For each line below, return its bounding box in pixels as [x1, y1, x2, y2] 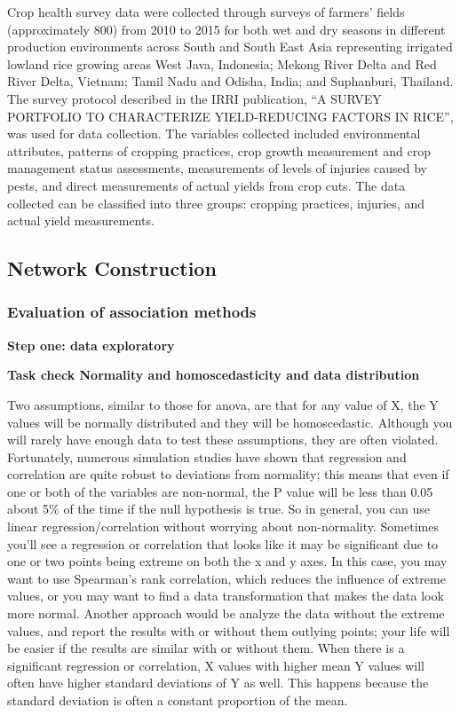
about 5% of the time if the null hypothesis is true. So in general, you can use [7, 499, 430, 518]
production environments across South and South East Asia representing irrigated [7, 37, 453, 56]
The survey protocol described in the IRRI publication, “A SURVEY [7, 89, 382, 107]
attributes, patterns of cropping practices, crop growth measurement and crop [7, 141, 432, 160]
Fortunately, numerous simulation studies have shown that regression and [7, 447, 407, 466]
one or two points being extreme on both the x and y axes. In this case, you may [7, 552, 448, 570]
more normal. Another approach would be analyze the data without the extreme [7, 604, 445, 623]
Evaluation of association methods [7, 301, 257, 323]
